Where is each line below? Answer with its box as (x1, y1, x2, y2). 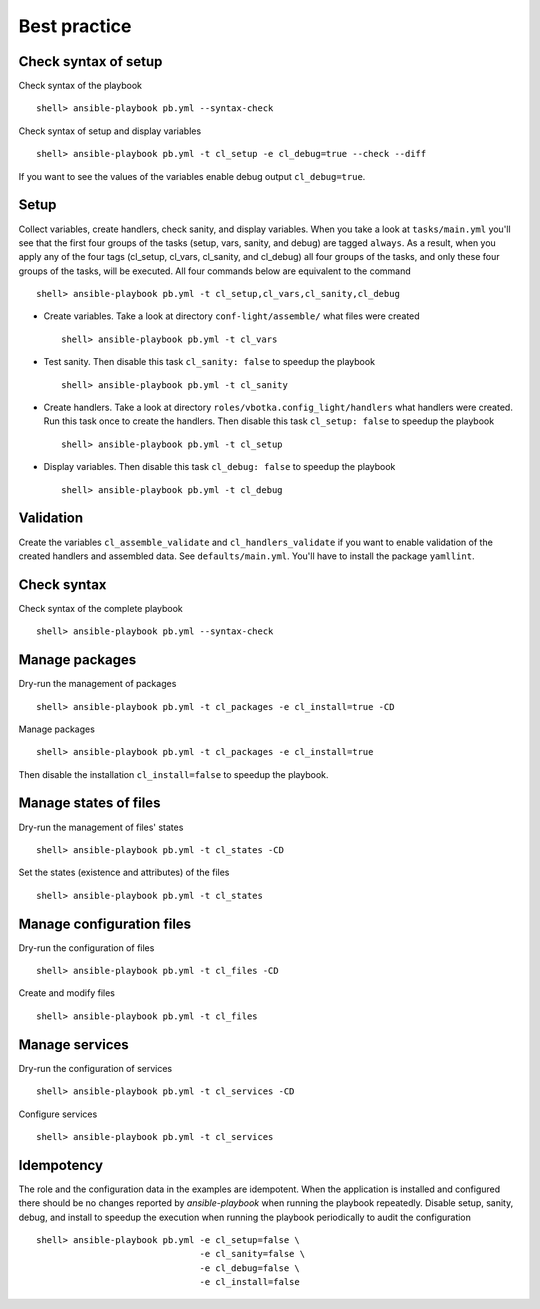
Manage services (18, 1036, 129, 1053)
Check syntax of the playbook (18, 80, 142, 92)
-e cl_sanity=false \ (199, 1248, 305, 1260)
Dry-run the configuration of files (18, 941, 155, 954)
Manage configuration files (18, 915, 192, 932)
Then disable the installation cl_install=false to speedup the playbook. (18, 768, 329, 780)
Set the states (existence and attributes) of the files (18, 866, 230, 879)
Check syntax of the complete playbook (18, 602, 184, 614)
